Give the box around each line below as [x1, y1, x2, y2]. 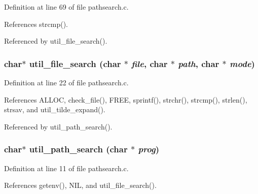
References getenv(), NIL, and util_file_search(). [4, 180, 157, 190]
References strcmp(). [4, 18, 68, 29]
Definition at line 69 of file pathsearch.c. [4, 2, 129, 12]
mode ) [230, 57, 255, 70]
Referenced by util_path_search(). [4, 121, 113, 132]
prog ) [138, 143, 160, 155]
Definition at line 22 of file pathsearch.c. [4, 77, 129, 87]
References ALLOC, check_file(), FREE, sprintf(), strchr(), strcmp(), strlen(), [4, 94, 247, 105]
